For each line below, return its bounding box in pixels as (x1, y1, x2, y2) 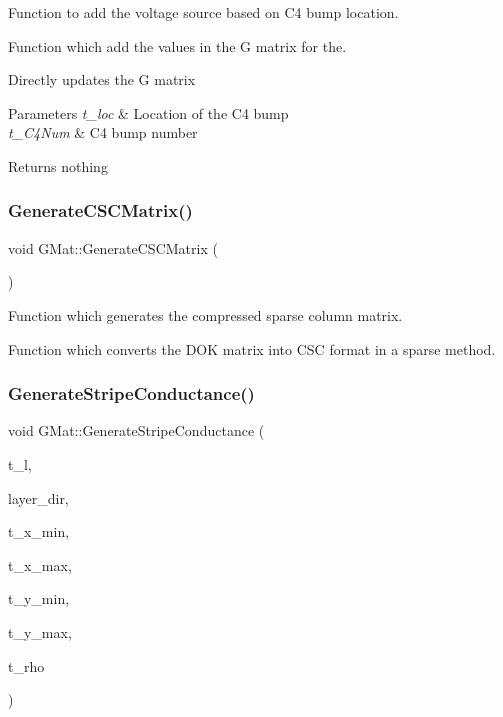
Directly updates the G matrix (8, 69, 196, 90)
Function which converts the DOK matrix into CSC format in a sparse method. (8, 338, 496, 359)
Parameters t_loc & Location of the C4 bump (8, 102, 289, 123)
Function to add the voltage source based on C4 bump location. (8, 2, 399, 22)
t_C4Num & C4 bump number (8, 122, 198, 143)
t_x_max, (8, 554, 72, 575)
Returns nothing (8, 155, 108, 176)
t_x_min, (8, 521, 70, 542)
